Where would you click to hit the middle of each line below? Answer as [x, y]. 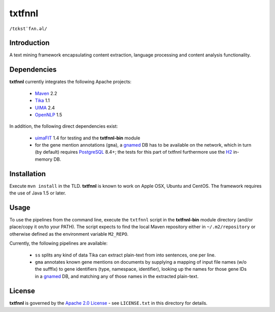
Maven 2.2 [46, 93]
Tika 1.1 [43, 101]
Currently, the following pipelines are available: [59, 243]
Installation [28, 174]
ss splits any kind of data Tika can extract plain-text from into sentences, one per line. [125, 255]
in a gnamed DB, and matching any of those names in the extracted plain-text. [117, 276]
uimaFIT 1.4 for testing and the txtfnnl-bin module [88, 138]
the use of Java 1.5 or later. [38, 193]
